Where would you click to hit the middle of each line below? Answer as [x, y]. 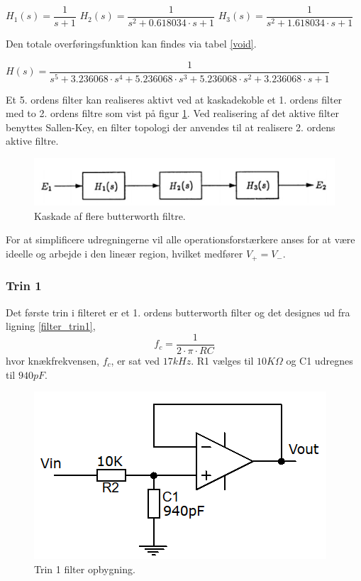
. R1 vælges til [222, 360]
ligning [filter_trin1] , [51, 326]
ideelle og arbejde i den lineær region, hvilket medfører [124, 254]
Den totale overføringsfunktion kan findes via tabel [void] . [131, 44]
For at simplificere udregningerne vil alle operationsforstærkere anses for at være [180, 239]
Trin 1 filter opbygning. [85, 569]
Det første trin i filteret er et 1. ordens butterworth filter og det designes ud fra [178, 312]
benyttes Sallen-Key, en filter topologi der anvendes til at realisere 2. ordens [171, 127]
